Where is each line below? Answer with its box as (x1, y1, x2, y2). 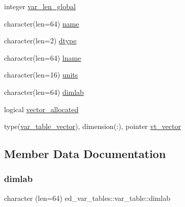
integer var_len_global (4, 1, 76, 11)
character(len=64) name (4, 18, 79, 29)
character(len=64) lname (4, 52, 81, 63)
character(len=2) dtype (4, 35, 77, 46)
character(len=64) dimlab (4, 86, 84, 97)
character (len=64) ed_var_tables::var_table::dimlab (4, 192, 170, 203)
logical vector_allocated (4, 103, 79, 114)
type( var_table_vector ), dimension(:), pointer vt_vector (4, 121, 181, 132)
